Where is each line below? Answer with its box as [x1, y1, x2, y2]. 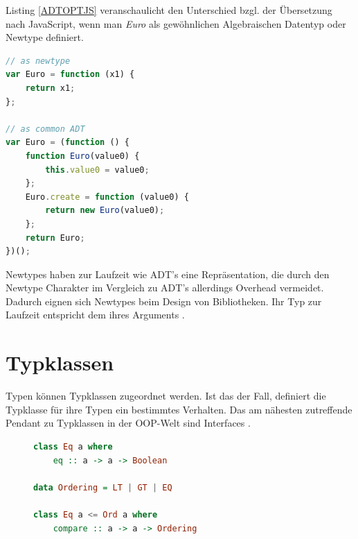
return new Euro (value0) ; [45, 205, 165, 216]
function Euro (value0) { [25, 151, 140, 161]
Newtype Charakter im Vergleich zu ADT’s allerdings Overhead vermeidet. [6, 280, 324, 295]
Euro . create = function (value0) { [25, 191, 189, 202]
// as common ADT [6, 123, 85, 134]
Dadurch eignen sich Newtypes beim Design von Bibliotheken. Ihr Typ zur [6, 293, 322, 308]
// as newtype [6, 55, 71, 66]
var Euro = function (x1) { [6, 69, 135, 80]
